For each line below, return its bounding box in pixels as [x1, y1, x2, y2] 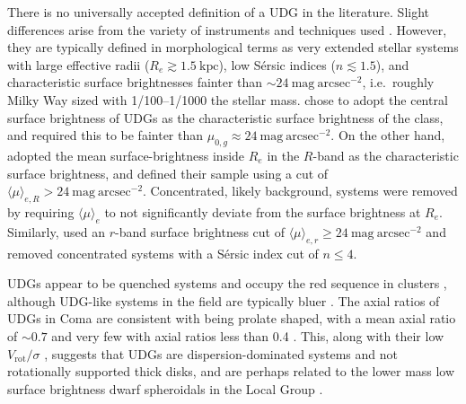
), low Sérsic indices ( [218, 55, 336, 74]
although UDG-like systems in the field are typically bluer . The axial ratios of [7, 291, 440, 310]
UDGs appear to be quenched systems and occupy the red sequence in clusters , [7, 274, 447, 293]
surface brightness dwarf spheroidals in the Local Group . [7, 379, 323, 398]
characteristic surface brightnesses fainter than [7, 73, 263, 92]
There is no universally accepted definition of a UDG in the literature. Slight [7, 3, 430, 21]
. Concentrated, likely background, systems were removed [143, 181, 458, 200]
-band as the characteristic [312, 145, 459, 164]
